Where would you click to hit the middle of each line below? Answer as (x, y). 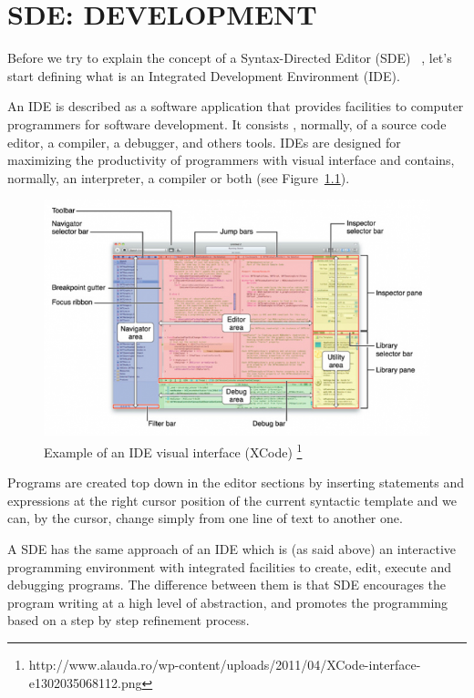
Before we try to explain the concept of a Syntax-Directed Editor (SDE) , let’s (230, 58)
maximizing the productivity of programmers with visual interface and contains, (231, 160)
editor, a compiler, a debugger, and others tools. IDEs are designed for (204, 142)
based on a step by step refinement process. (129, 620)
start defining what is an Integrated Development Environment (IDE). (204, 75)
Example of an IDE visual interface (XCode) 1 (173, 451)
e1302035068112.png (85, 682)
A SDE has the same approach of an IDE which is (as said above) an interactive (232, 549)
